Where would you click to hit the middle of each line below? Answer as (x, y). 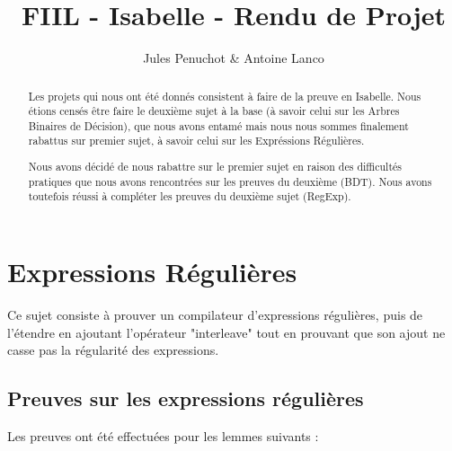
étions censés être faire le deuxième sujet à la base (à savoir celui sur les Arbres (214, 111)
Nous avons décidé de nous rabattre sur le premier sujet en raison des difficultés (215, 167)
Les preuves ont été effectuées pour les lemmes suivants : (163, 435)
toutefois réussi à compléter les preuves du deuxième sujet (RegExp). (190, 196)
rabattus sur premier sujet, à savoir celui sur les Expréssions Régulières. (196, 141)
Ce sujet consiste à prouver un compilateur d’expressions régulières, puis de (215, 314)
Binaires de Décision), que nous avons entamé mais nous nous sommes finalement (218, 125)
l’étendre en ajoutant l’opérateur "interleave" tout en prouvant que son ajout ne (226, 332)
